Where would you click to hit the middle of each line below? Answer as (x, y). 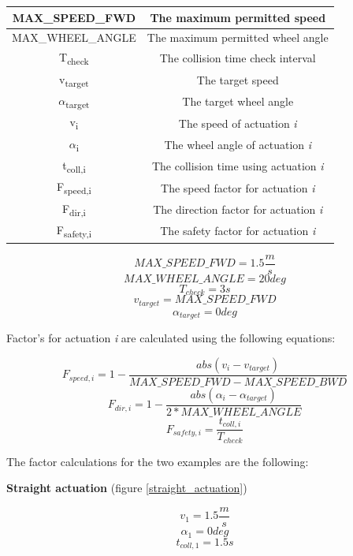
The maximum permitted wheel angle (238, 37)
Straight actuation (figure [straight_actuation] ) (127, 488)
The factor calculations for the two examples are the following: (158, 461)
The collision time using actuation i (238, 166)
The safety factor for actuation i (238, 231)
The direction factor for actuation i (238, 209)
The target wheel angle (238, 101)
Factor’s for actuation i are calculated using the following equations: (171, 338)
